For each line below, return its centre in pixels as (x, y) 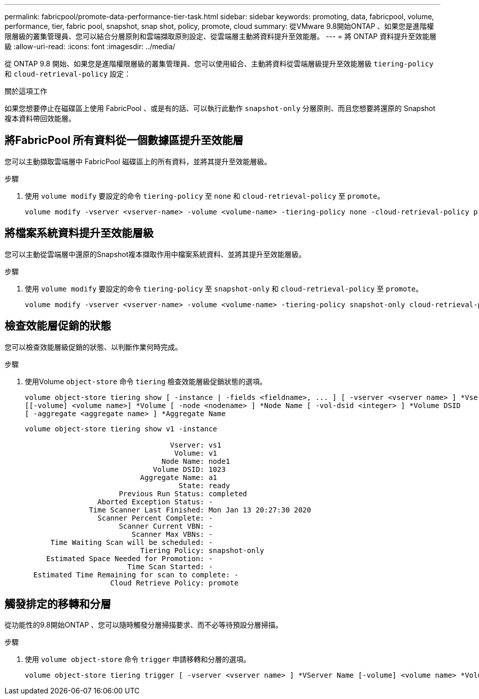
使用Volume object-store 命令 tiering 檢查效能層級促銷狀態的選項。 (146, 381)
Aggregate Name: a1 (179, 477)
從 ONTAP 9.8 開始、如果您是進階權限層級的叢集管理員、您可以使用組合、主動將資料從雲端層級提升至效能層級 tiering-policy (219, 64)
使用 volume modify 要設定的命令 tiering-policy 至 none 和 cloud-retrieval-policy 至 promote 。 (205, 196)
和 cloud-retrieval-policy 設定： (68, 74)
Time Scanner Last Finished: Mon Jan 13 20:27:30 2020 (200, 510)
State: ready (204, 485)
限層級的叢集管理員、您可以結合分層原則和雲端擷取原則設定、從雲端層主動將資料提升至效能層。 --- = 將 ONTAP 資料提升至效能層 (220, 36)
